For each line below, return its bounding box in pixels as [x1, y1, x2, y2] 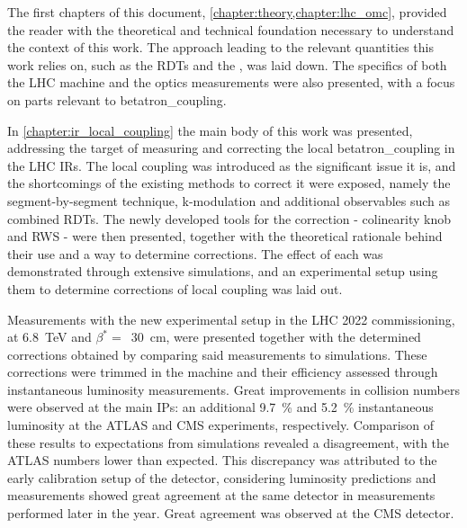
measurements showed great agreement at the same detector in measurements [7, 486, 436, 505]
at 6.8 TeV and [7, 327, 92, 346]
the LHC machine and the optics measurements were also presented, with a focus [7, 73, 455, 92]
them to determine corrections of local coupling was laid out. [7, 279, 343, 298]
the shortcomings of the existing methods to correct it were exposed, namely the [7, 174, 451, 192]
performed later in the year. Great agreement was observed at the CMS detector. [7, 504, 454, 523]
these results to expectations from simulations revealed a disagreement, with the [7, 433, 450, 452]
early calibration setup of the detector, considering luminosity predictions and [7, 468, 436, 487]
